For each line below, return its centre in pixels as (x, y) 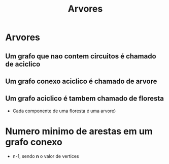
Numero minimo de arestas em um (79, 131)
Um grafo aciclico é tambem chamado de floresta (84, 99)
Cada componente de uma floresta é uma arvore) (64, 111)
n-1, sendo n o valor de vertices (46, 156)
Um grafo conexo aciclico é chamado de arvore (81, 81)
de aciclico (23, 64)
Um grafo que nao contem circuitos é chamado (81, 56)
